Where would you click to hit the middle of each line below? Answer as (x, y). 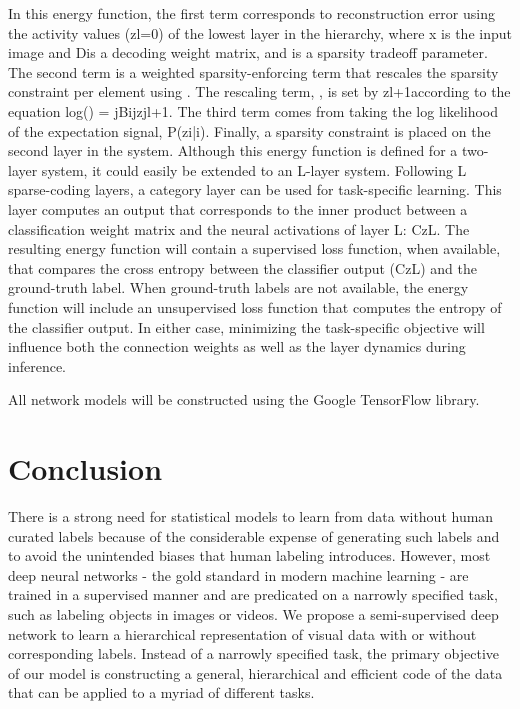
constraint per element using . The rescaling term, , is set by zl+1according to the (259, 91)
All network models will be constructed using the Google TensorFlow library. (244, 399)
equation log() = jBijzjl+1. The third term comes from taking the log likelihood (253, 110)
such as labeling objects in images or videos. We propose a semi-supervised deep (253, 613)
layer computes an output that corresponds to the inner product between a (238, 208)
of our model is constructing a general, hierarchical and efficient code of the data (255, 672)
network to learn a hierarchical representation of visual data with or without (242, 633)
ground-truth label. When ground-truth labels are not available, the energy (238, 287)
